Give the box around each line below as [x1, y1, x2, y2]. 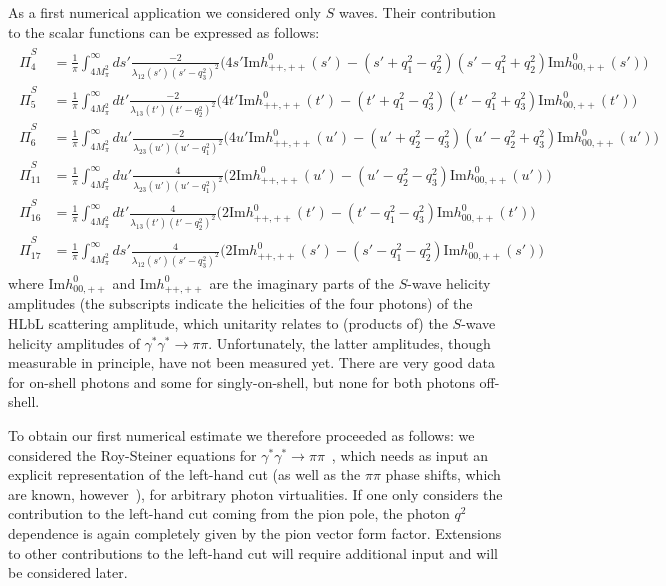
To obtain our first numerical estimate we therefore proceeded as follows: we [8, 424, 475, 445]
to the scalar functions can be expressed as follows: [8, 21, 320, 42]
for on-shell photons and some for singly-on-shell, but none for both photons [8, 371, 475, 392]
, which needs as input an [331, 444, 488, 465]
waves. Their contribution [338, 2, 496, 22]
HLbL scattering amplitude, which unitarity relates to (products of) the [8, 313, 448, 334]
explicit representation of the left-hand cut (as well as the [8, 464, 361, 485]
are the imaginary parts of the [209, 272, 394, 293]
